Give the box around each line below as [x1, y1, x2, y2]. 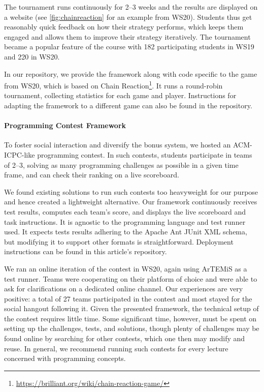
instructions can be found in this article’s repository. [4, 246, 167, 257]
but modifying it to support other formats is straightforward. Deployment [4, 236, 234, 247]
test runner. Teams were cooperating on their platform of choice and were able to [4, 273, 257, 284]
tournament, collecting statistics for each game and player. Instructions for [4, 90, 237, 101]
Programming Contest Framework [4, 120, 126, 131]
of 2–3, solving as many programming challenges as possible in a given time [4, 159, 239, 170]
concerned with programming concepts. [4, 353, 126, 364]
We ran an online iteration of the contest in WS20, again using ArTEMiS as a [4, 263, 247, 274]
